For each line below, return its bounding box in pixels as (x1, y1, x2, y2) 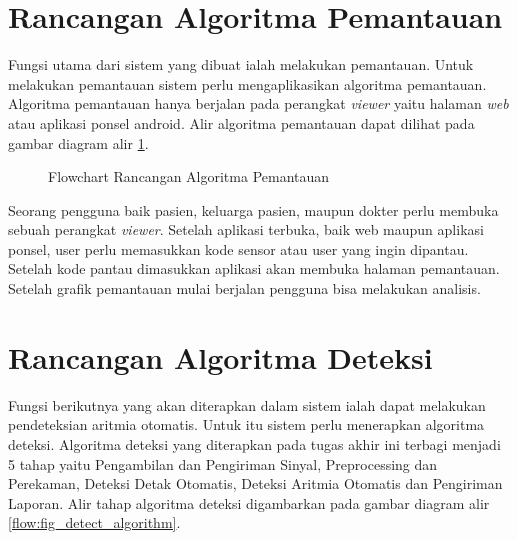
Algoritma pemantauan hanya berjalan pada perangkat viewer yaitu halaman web (8, 93, 509, 114)
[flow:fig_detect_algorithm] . (8, 512, 181, 533)
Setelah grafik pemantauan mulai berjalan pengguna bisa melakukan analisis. (8, 278, 481, 299)
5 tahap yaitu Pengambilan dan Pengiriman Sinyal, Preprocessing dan (8, 453, 438, 474)
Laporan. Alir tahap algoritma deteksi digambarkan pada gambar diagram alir (8, 492, 490, 513)
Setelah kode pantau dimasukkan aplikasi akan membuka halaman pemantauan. (8, 258, 500, 279)
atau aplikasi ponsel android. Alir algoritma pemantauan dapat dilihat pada (8, 112, 475, 133)
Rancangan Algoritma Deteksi (8, 336, 433, 377)
